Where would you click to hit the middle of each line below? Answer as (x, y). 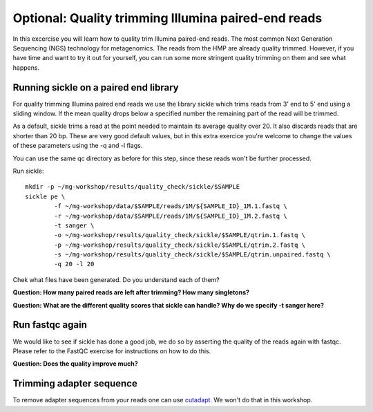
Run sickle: (28, 171)
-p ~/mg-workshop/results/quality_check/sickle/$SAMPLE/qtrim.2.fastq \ (180, 245)
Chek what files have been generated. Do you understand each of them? (116, 279)
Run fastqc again (50, 325)
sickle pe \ (45, 196)
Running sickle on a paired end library (96, 87)
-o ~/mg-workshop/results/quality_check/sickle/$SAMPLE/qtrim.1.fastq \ (180, 235)
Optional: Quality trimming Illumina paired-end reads (168, 18)
